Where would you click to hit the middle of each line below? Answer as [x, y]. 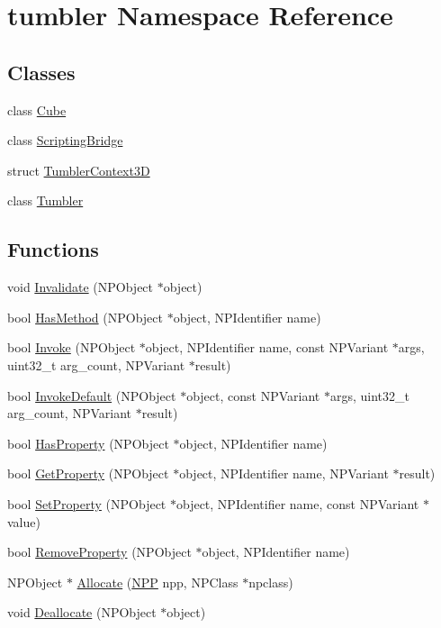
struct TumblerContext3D [79, 170]
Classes [41, 72]
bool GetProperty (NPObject [88, 473]
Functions [53, 249]
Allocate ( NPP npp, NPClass [157, 582]
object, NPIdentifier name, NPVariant [284, 473]
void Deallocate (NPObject [82, 612]
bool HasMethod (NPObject [85, 317]
